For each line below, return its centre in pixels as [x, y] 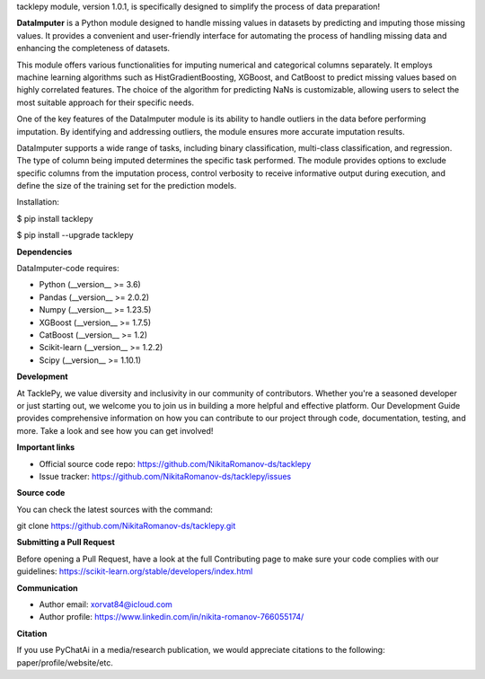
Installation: [38, 202]
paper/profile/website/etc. [65, 662]
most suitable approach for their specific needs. [106, 102]
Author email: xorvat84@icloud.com [106, 604]
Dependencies [44, 251]
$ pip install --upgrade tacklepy [75, 235]
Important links [46, 447]
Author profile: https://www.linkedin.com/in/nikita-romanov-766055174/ [172, 617]
